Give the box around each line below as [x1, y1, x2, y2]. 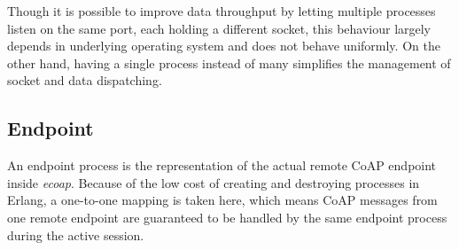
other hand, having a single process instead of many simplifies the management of [7, 53, 451, 72]
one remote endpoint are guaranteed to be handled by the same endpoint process [7, 207, 447, 226]
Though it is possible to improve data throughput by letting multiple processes [7, 2, 436, 20]
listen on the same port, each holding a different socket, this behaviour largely [7, 19, 432, 37]
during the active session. [7, 225, 144, 244]
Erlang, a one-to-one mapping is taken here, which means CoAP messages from [7, 191, 438, 209]
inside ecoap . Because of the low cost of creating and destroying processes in [7, 173, 420, 191]
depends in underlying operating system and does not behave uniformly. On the [7, 36, 440, 55]
